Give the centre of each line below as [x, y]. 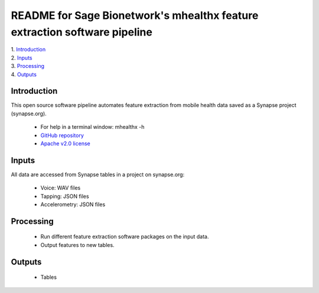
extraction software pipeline [82, 32]
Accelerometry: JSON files [73, 204]
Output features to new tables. [77, 245]
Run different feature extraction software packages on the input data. [125, 237]
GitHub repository [62, 135]
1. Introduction [28, 50]
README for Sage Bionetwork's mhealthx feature [135, 15]
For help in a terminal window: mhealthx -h [92, 127]
